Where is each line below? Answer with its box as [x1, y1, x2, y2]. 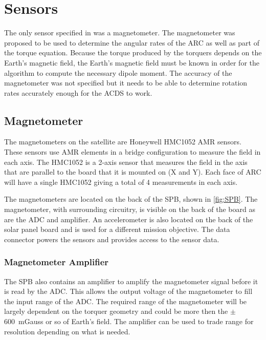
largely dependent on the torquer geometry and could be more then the [4, 306, 228, 316]
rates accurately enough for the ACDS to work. [4, 87, 152, 98]
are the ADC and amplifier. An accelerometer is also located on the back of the [4, 214, 253, 224]
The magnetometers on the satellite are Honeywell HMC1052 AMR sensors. [4, 136, 241, 147]
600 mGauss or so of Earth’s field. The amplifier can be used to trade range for [4, 316, 254, 327]
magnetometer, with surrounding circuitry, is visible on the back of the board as [4, 204, 255, 215]
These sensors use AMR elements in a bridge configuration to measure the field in [4, 146, 261, 157]
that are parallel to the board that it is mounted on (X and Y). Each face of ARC [4, 166, 261, 177]
